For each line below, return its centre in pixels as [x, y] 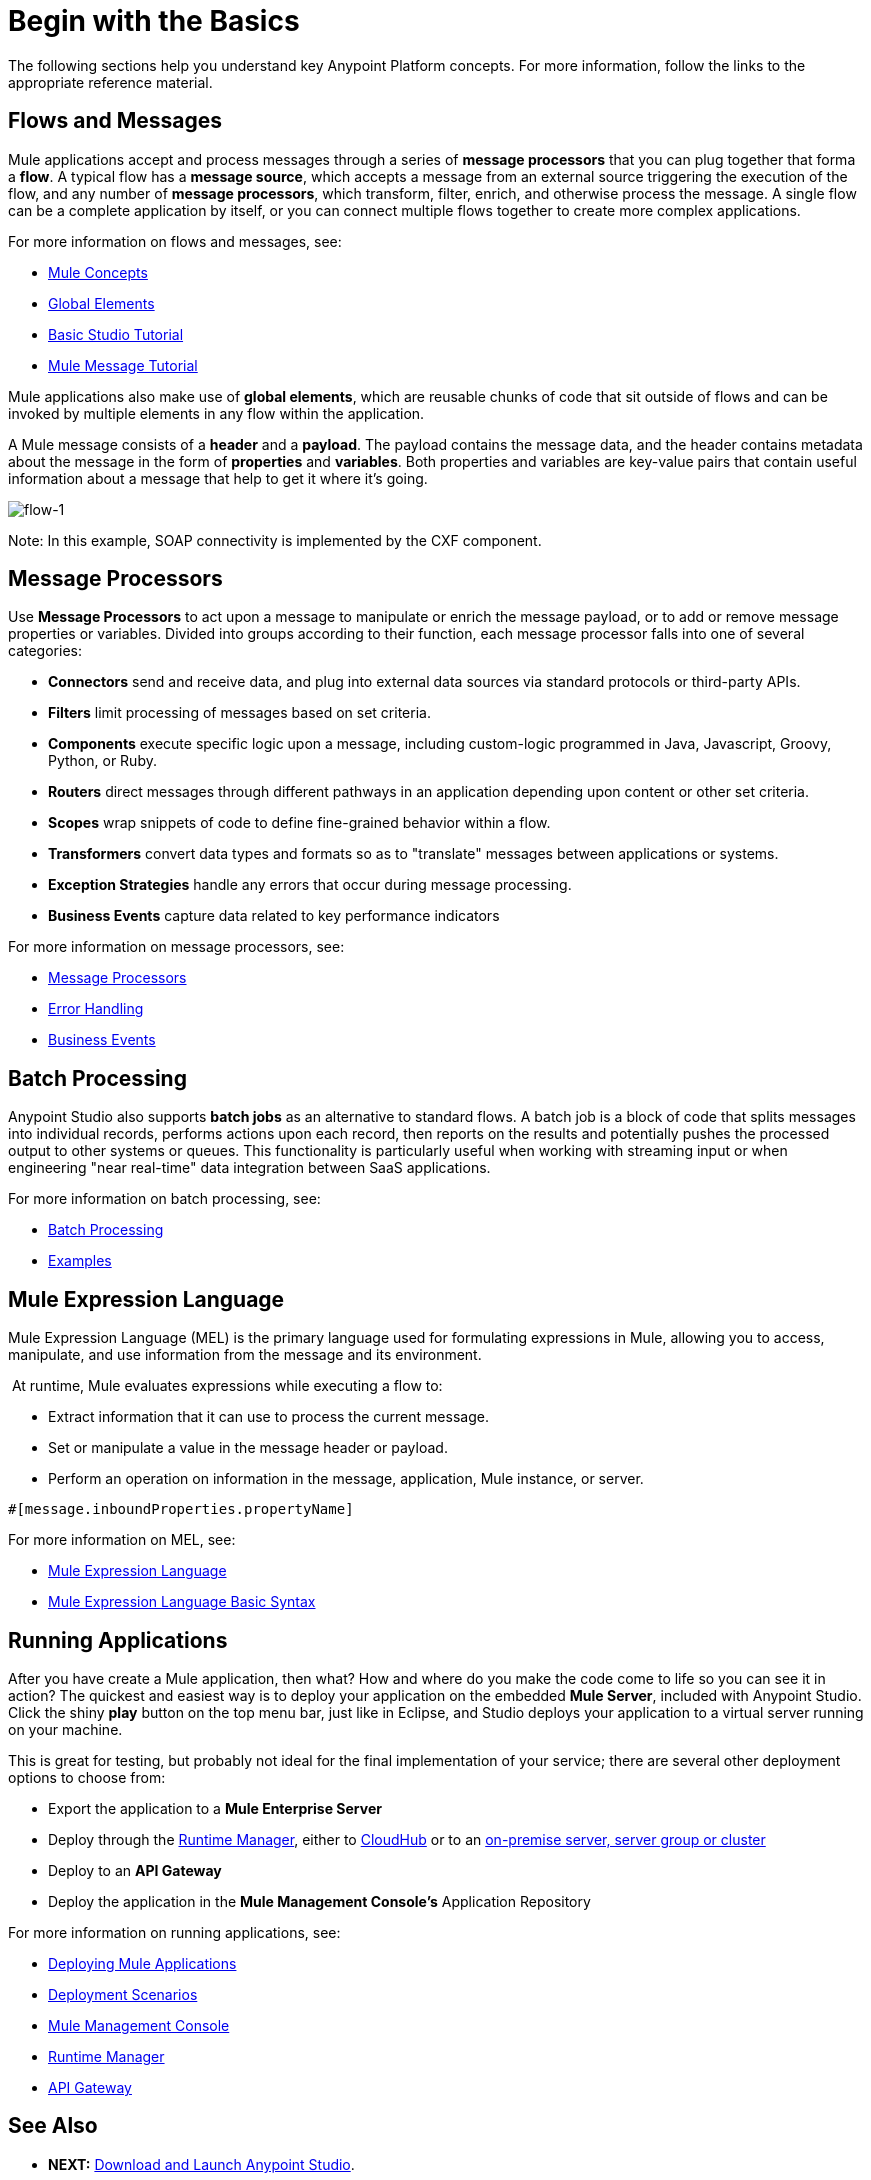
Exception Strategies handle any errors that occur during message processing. [310, 885]
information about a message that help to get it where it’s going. [218, 478]
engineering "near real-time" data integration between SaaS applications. [249, 1168]
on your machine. [65, 1729]
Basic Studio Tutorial [116, 334]
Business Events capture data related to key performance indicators [274, 916]
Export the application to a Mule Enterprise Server [215, 1808]
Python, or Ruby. [102, 761]
